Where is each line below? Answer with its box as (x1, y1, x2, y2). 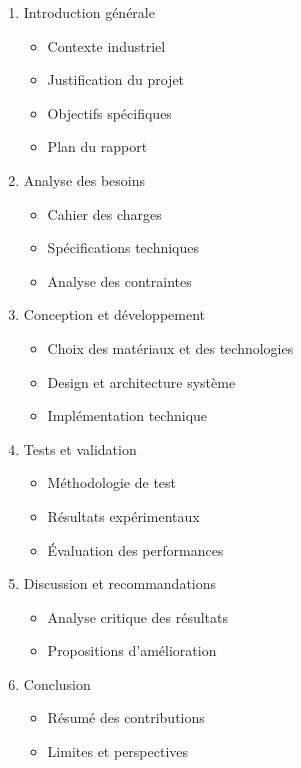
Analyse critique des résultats (47, 606, 229, 627)
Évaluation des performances (47, 539, 224, 560)
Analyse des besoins (23, 169, 146, 190)
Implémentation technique (47, 405, 208, 426)
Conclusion (23, 673, 91, 694)
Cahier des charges (47, 203, 162, 224)
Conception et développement (23, 304, 206, 325)
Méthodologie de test (47, 472, 177, 493)
